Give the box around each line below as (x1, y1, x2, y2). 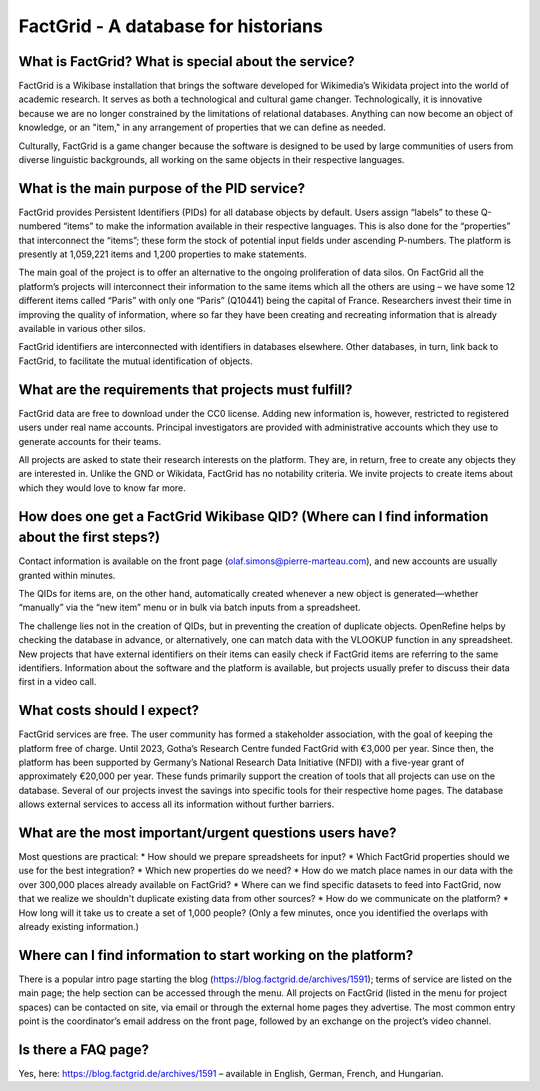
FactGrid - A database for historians (18, 15, 324, 37)
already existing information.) (18, 921, 140, 933)
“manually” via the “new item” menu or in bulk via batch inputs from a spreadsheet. (18, 601, 361, 614)
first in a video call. (18, 676, 97, 688)
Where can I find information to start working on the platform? (18, 946, 414, 964)
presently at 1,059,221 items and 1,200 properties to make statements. (18, 248, 307, 260)
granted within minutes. (18, 569, 116, 581)
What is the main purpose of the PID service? (18, 180, 306, 197)
